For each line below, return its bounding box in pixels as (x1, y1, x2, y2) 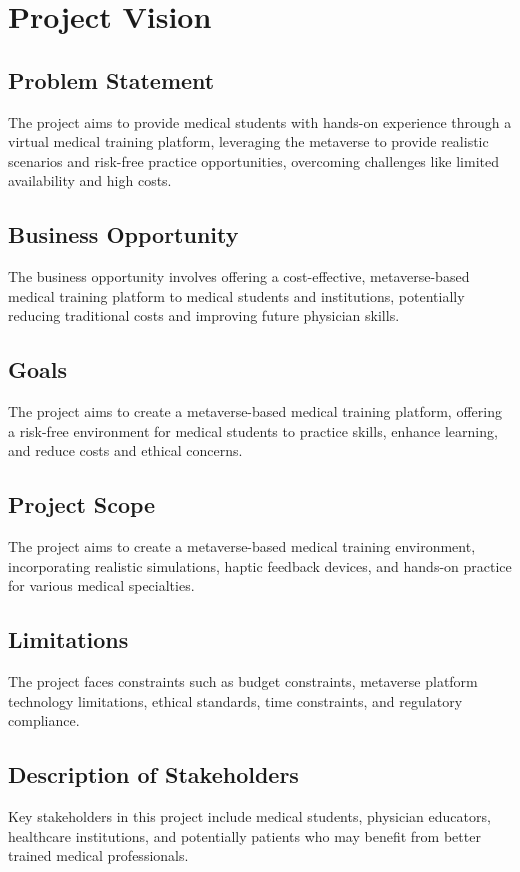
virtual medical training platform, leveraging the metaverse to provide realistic (8, 131, 489, 152)
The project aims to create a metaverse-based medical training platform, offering (8, 401, 502, 422)
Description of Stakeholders (8, 759, 299, 790)
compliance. (8, 710, 80, 731)
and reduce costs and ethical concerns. (8, 440, 243, 461)
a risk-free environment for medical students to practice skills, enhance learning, (8, 420, 498, 441)
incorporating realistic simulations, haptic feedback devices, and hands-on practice (8, 555, 512, 576)
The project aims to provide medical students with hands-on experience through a (8, 111, 512, 132)
